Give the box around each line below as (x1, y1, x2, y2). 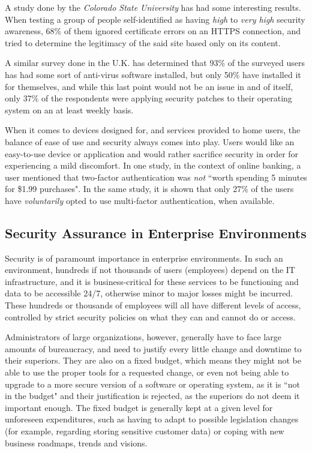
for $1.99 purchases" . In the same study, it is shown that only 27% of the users (5, 182, 294, 195)
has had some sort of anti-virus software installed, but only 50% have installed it (5, 68, 301, 80)
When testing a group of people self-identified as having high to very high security (5, 13, 305, 25)
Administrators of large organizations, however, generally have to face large (5, 331, 281, 343)
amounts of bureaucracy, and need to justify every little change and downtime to (5, 342, 302, 355)
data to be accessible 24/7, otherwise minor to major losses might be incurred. (5, 287, 293, 299)
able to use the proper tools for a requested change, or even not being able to (5, 366, 289, 379)
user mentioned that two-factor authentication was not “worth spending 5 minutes (5, 170, 307, 183)
